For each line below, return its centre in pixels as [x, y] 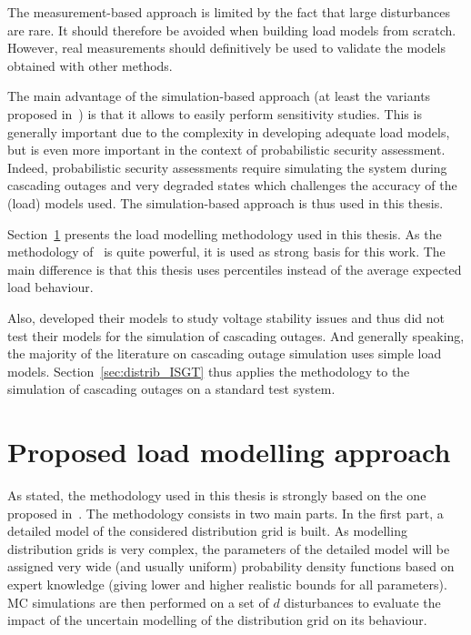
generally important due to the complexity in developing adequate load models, [229, 131]
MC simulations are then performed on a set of [138, 602]
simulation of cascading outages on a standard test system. [171, 389]
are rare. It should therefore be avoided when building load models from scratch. [232, 30]
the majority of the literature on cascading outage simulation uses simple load [225, 353]
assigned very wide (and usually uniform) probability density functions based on [231, 566]
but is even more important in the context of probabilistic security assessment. [226, 150]
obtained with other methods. [90, 65]
